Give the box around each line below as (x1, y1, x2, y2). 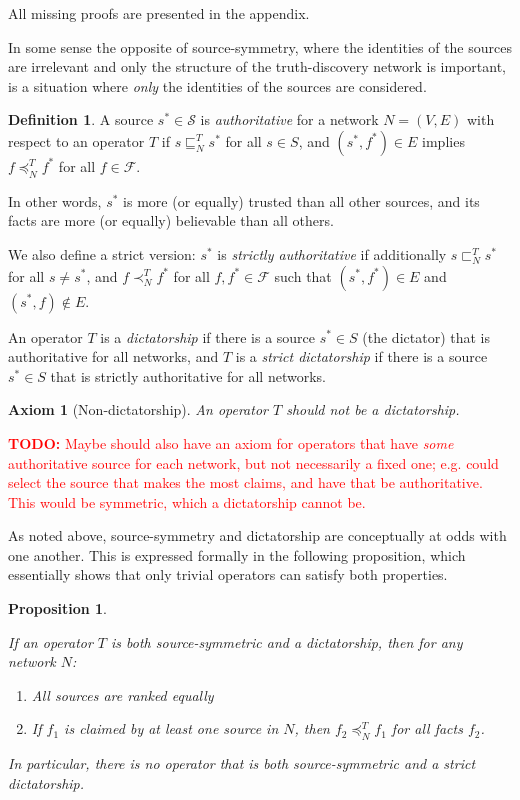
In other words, (8, 190, 102, 211)
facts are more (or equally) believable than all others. (8, 210, 334, 231)
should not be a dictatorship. (286, 399, 460, 420)
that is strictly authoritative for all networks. (50, 365, 326, 386)
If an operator (8, 631, 93, 652)
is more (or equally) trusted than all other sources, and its (123, 190, 480, 211)
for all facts (391, 718, 463, 739)
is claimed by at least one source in (64, 718, 279, 739)
